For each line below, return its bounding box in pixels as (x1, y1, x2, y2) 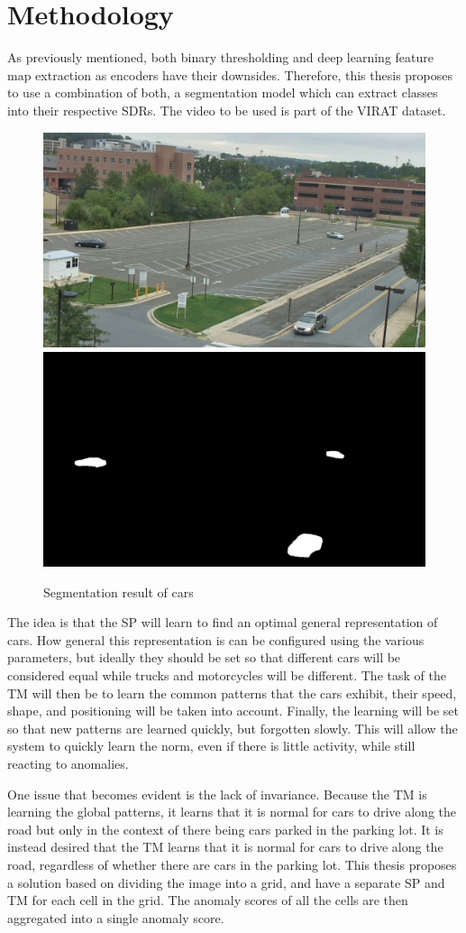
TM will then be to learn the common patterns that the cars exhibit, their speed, (7, 683, 457, 702)
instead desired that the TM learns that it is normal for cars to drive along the (7, 837, 443, 856)
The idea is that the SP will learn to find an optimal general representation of (7, 613, 438, 632)
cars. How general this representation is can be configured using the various (7, 630, 425, 649)
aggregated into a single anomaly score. (7, 908, 224, 927)
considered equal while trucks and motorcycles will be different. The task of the (7, 666, 446, 685)
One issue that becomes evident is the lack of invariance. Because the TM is (7, 784, 427, 803)
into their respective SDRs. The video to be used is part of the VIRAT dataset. (7, 100, 446, 119)
